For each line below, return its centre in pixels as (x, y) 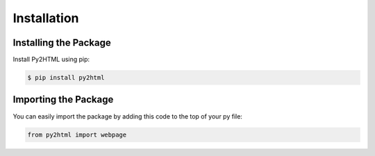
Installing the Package (62, 43)
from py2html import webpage (77, 135)
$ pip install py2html (66, 78)
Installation (46, 18)
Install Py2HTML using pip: (51, 60)
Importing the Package (63, 99)
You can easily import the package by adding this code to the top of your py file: (128, 116)
